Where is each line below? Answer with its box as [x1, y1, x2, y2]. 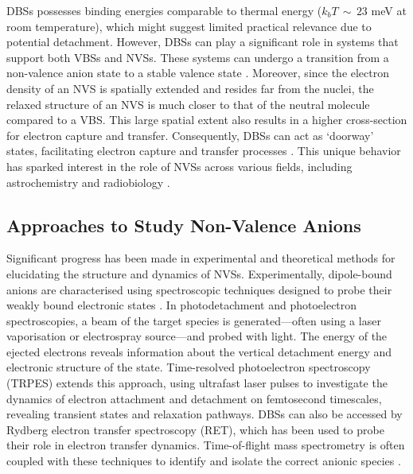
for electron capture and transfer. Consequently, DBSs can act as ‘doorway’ [6, 126, 374, 143]
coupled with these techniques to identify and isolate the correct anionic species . [6, 453, 401, 469]
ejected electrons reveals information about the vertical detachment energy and [6, 343, 392, 359]
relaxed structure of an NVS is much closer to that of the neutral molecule [6, 95, 370, 112]
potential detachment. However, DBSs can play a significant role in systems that [6, 33, 399, 50]
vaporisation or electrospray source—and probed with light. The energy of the [6, 328, 388, 344]
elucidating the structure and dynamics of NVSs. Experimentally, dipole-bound [6, 265, 392, 282]
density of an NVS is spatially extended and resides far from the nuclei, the [6, 80, 374, 96]
